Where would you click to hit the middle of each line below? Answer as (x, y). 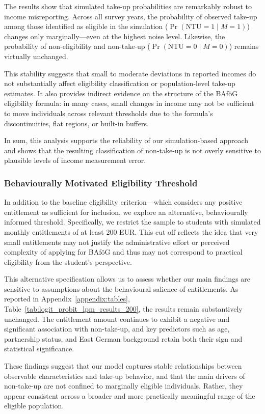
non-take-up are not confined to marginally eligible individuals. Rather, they (124, 386)
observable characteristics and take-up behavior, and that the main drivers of (125, 376)
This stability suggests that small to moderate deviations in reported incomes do (130, 73)
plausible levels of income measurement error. (75, 160)
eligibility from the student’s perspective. (68, 261)
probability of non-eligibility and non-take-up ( (77, 46)
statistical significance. (39, 349)
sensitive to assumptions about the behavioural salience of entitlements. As (121, 288)
